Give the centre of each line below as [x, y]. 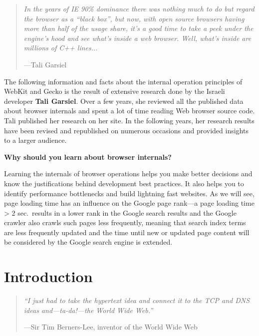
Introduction [48, 276]
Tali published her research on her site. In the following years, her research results [129, 120]
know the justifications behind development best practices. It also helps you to [124, 183]
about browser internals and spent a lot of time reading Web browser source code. [129, 111]
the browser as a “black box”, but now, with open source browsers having [134, 18]
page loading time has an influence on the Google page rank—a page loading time [129, 203]
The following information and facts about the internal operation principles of [123, 81]
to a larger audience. [35, 140]
